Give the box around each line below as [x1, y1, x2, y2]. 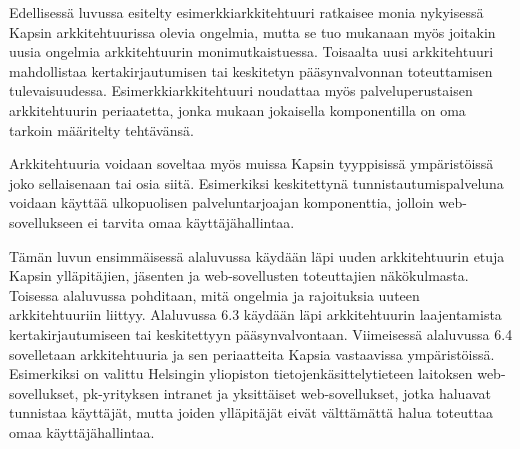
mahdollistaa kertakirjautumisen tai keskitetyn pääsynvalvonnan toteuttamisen [9, 60, 493, 81]
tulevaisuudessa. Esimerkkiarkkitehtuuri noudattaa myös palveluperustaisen [9, 80, 473, 101]
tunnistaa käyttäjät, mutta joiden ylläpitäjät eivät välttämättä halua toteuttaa [9, 402, 493, 423]
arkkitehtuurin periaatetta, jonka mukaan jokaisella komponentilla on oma [9, 99, 466, 120]
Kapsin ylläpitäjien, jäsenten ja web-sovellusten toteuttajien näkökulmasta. [9, 265, 469, 286]
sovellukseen [9, 211, 84, 232]
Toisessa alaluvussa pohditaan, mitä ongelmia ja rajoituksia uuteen [9, 284, 420, 305]
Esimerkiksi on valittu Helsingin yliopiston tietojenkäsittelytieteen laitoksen [9, 363, 473, 384]
